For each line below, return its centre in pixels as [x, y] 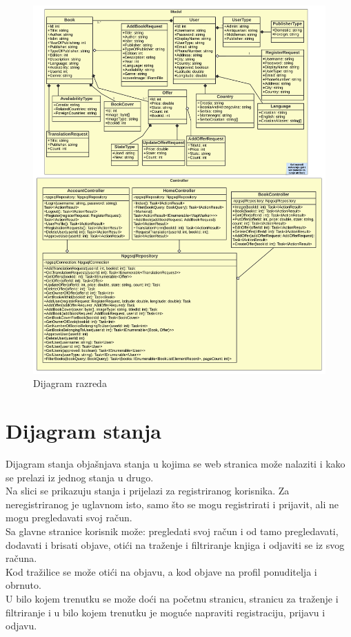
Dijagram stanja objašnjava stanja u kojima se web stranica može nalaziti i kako [175, 463]
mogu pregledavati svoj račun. [69, 518]
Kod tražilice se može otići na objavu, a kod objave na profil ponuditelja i [161, 571]
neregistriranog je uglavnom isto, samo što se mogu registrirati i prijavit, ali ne [172, 504]
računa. [21, 558]
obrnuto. [23, 585]
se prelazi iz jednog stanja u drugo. [80, 477]
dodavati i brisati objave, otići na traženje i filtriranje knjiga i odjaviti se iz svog [175, 544]
